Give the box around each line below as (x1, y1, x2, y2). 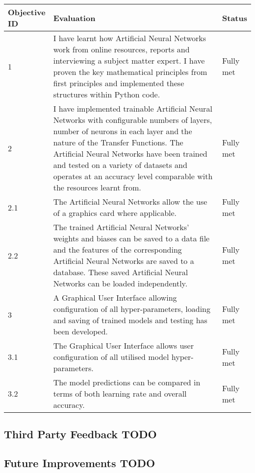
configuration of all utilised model (53, 351, 169, 362)
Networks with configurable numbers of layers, (53, 114, 212, 125)
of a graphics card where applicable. (53, 207, 177, 218)
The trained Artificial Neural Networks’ (53, 221, 189, 233)
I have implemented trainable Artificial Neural (53, 103, 212, 114)
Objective (8, 6, 46, 18)
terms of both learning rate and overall (53, 388, 187, 399)
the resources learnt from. (53, 182, 141, 193)
